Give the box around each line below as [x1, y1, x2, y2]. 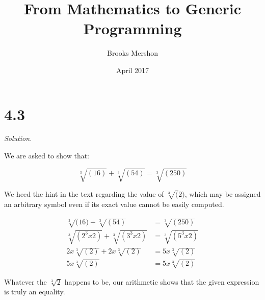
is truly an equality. [4, 286, 65, 297]
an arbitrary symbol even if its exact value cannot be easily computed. [4, 198, 224, 209]
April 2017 [116, 64, 149, 75]
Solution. [4, 133, 32, 144]
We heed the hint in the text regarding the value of [4, 189, 164, 199]
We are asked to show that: [4, 150, 90, 161]
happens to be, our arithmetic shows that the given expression [64, 276, 259, 287]
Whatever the [4, 276, 47, 287]
